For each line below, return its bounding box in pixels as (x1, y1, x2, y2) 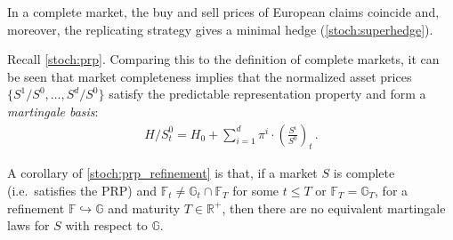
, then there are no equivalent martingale (222, 198, 446, 217)
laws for (7, 216, 50, 235)
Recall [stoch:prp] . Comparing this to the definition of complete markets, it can (7, 50, 440, 68)
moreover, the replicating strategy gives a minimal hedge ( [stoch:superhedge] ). (7, 20, 433, 38)
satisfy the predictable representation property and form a (109, 84, 426, 103)
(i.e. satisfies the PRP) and (7, 180, 158, 199)
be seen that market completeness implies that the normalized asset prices (7, 67, 412, 85)
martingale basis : (7, 101, 99, 120)
